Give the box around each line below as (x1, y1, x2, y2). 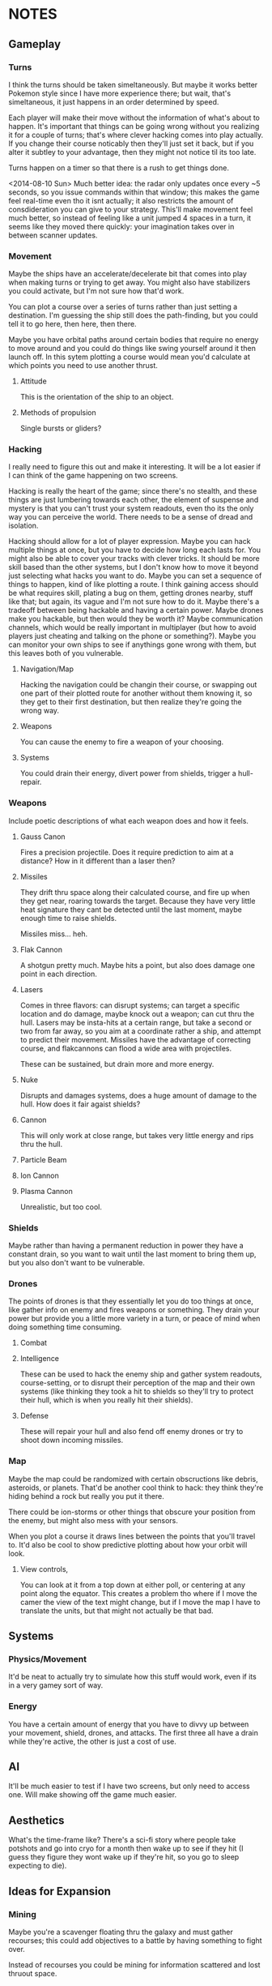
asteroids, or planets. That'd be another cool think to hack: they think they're (8, 1483, 264, 1492)
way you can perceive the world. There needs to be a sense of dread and (8, 512, 253, 522)
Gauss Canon (19, 832, 66, 841)
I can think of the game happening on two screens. (8, 471, 178, 481)
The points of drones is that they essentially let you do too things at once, (8, 1296, 253, 1306)
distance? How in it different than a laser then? (19, 856, 176, 866)
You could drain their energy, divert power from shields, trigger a (19, 768, 236, 778)
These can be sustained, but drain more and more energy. (19, 1059, 215, 1068)
